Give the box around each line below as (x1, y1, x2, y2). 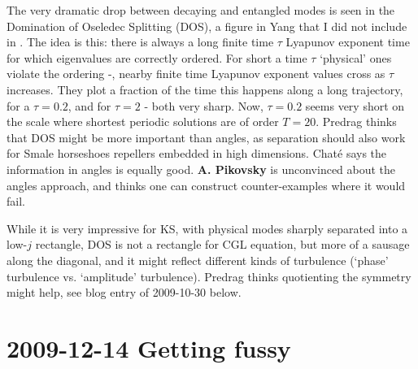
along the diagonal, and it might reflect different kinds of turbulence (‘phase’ (7, 251, 389, 268)
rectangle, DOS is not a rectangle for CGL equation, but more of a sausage (35, 236, 410, 253)
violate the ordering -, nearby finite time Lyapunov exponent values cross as (7, 65, 385, 82)
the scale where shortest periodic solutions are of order (7, 113, 279, 130)
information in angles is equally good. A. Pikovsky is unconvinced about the (7, 160, 396, 177)
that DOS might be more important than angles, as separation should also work (7, 128, 406, 145)
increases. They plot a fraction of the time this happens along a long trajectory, (7, 80, 403, 98)
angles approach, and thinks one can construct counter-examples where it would (7, 176, 406, 193)
